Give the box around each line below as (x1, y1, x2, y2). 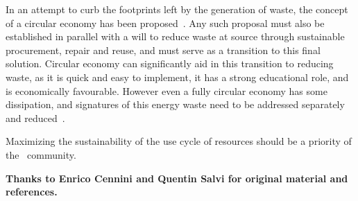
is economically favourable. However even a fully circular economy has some (6, 83, 327, 98)
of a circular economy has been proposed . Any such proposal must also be (6, 15, 325, 30)
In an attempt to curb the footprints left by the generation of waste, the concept (6, 2, 348, 16)
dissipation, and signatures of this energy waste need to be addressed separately (6, 97, 345, 112)
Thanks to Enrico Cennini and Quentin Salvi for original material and (6, 171, 348, 185)
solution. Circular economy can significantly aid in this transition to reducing (6, 56, 334, 71)
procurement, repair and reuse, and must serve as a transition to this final (6, 42, 321, 57)
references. (6, 184, 58, 199)
